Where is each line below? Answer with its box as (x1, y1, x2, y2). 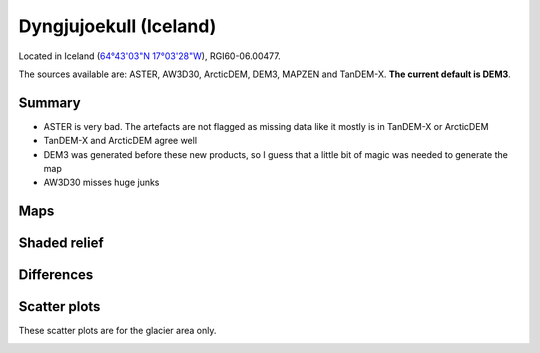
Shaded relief (18, 235, 104, 252)
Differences (18, 266, 94, 284)
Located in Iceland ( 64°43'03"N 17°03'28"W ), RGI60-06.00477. (18, 50, 281, 62)
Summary (18, 94, 81, 111)
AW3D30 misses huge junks (43, 176, 160, 189)
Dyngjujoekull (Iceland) (18, 15, 217, 37)
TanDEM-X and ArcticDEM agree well (43, 135, 198, 147)
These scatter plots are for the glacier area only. (18, 325, 217, 337)
